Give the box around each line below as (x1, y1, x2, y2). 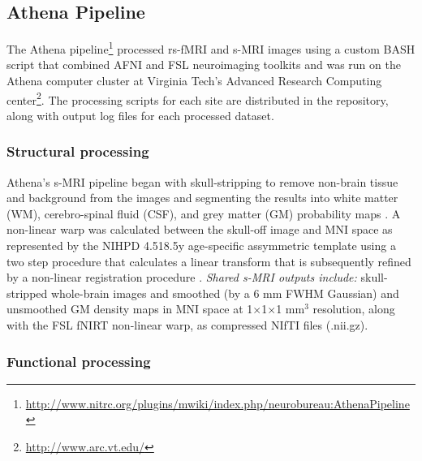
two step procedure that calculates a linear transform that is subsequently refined (6, 252, 411, 269)
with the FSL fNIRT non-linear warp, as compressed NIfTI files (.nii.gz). (6, 317, 368, 334)
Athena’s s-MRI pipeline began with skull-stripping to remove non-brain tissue (6, 173, 398, 190)
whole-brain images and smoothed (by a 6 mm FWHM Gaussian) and (50, 284, 399, 301)
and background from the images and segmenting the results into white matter (6, 189, 398, 206)
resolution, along (312, 300, 395, 317)
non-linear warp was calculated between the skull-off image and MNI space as (6, 221, 393, 238)
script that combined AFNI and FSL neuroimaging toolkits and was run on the (6, 56, 401, 73)
